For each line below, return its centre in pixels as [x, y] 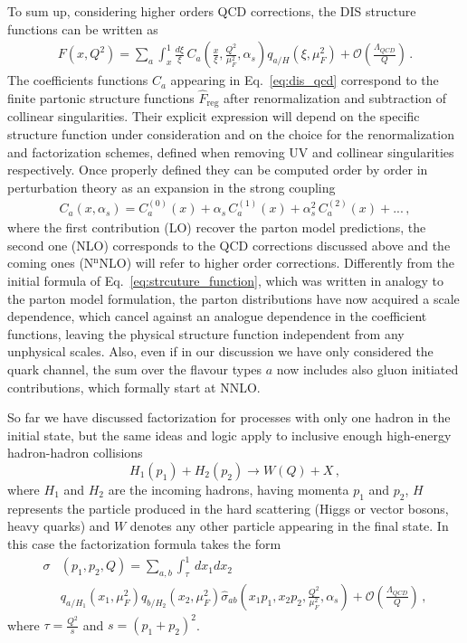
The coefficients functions [78, 80]
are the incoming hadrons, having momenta [229, 489]
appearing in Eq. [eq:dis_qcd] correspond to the [305, 80]
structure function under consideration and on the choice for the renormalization [231, 134]
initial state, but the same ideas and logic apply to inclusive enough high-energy [229, 435]
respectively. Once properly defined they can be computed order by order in [218, 170]
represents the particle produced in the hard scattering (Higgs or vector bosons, [228, 508]
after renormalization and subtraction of [335, 98]
